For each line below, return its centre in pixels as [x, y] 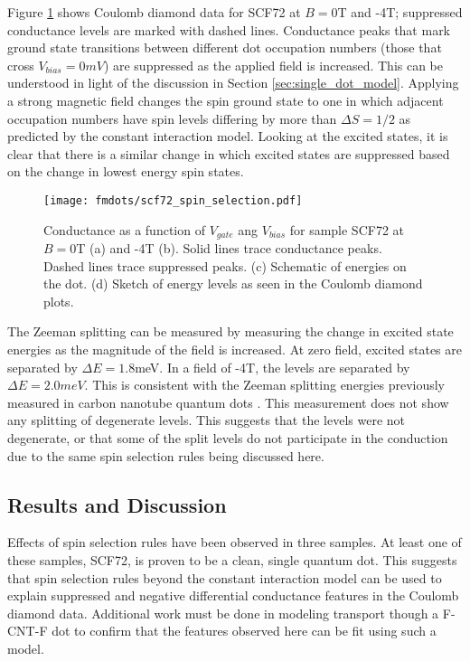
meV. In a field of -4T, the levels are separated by [273, 367]
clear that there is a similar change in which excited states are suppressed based [229, 153]
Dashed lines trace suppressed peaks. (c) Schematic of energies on [225, 265]
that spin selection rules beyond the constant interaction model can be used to [225, 577]
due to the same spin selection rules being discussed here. [166, 455]
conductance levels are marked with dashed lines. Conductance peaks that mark [229, 29]
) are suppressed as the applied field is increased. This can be [273, 65]
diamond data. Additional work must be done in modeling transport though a [223, 613]
